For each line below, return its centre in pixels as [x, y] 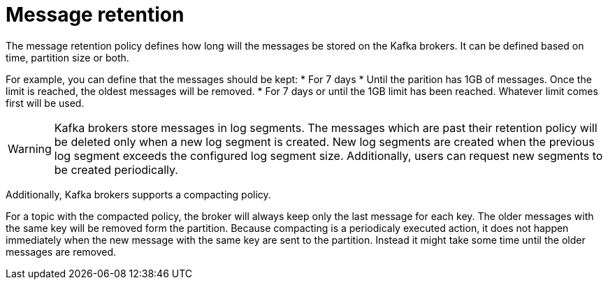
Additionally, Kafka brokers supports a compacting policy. [138, 194]
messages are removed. [61, 251]
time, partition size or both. [67, 57]
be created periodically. [116, 169]
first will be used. [45, 103]
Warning [30, 148]
